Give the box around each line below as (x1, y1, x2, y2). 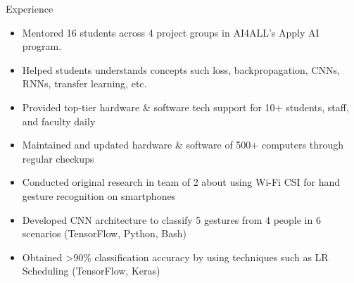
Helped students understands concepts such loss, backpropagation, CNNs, (22, 62, 340, 77)
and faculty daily (22, 113, 96, 128)
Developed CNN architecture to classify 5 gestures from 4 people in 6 (22, 212, 321, 227)
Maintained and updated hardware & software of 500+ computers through (22, 137, 343, 152)
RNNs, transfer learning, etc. (22, 76, 147, 91)
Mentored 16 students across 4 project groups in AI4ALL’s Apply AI (22, 25, 320, 39)
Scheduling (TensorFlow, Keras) (22, 263, 160, 278)
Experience (6, 1, 53, 15)
